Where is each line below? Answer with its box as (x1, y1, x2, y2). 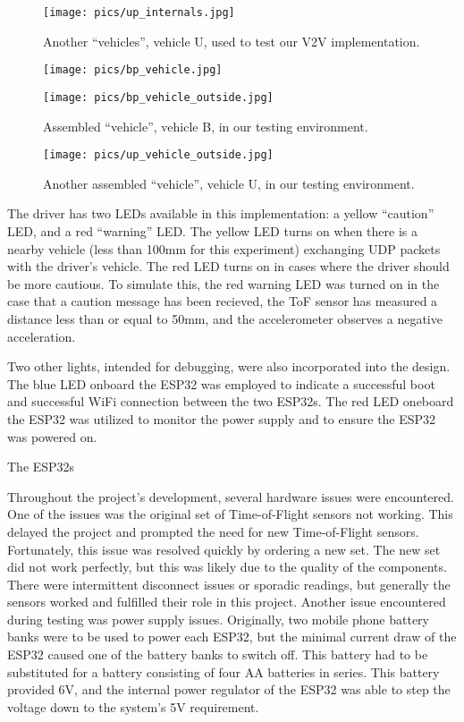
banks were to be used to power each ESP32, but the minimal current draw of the (7, 627, 457, 646)
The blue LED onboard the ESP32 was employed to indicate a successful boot (7, 374, 435, 393)
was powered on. (7, 427, 97, 446)
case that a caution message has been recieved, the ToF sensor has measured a (7, 292, 438, 310)
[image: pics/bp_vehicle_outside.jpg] (43, 90, 274, 104)
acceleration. (7, 327, 76, 345)
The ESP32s (7, 457, 75, 476)
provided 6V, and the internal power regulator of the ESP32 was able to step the (7, 680, 451, 699)
